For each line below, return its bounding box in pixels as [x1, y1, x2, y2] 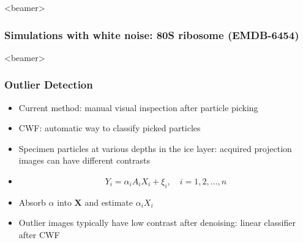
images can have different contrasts [18, 154, 150, 167]
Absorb [18, 195, 46, 208]
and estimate [84, 195, 133, 208]
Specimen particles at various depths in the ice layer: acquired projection [18, 142, 292, 154]
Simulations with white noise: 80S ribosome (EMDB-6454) [4, 27, 299, 42]
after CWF [18, 228, 60, 241]
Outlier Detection [4, 77, 93, 92]
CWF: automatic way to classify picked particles [18, 121, 201, 134]
